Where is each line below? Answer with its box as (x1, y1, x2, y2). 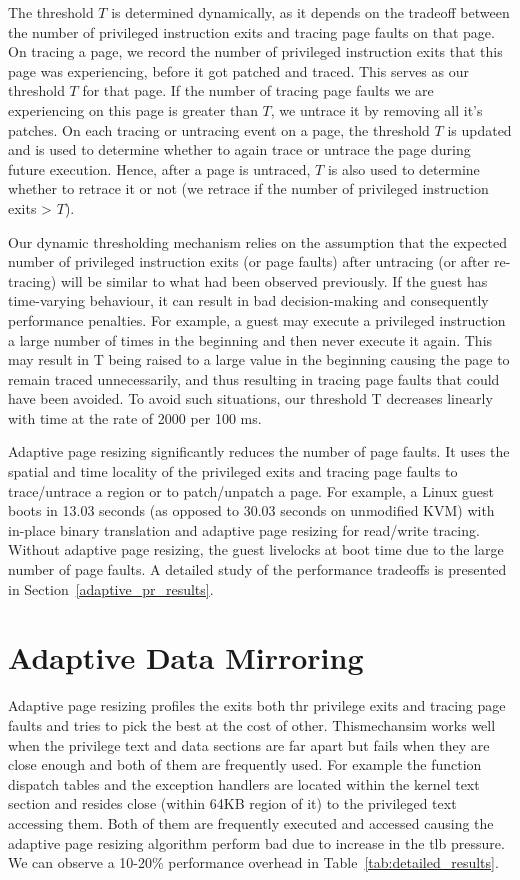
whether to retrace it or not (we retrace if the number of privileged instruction (8, 178, 489, 199)
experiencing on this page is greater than (8, 99, 258, 120)
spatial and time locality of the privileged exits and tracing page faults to (8, 461, 458, 482)
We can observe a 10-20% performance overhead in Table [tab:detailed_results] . (8, 852, 499, 873)
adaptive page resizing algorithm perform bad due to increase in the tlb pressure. (8, 832, 505, 853)
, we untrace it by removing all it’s (270, 99, 483, 120)
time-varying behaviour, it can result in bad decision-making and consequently (8, 290, 489, 311)
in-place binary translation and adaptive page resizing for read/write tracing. (8, 519, 480, 540)
